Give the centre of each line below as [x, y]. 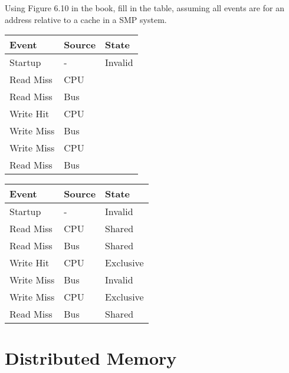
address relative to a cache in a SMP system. [86, 19]
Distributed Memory [91, 358]
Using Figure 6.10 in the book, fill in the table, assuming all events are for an [144, 8]
